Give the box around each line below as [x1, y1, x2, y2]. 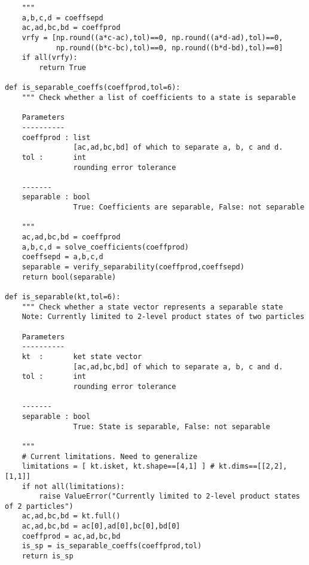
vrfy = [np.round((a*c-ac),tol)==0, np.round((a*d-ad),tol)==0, [22, 33, 283, 42]
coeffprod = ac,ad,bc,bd [22, 531, 121, 540]
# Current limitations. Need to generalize [22, 452, 198, 461]
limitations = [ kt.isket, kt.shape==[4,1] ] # [22, 462, 215, 471]
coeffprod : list [22, 133, 91, 142]
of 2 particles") [5, 502, 74, 511]
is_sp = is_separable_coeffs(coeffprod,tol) [22, 542, 202, 551]
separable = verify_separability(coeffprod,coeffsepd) [22, 263, 244, 272]
